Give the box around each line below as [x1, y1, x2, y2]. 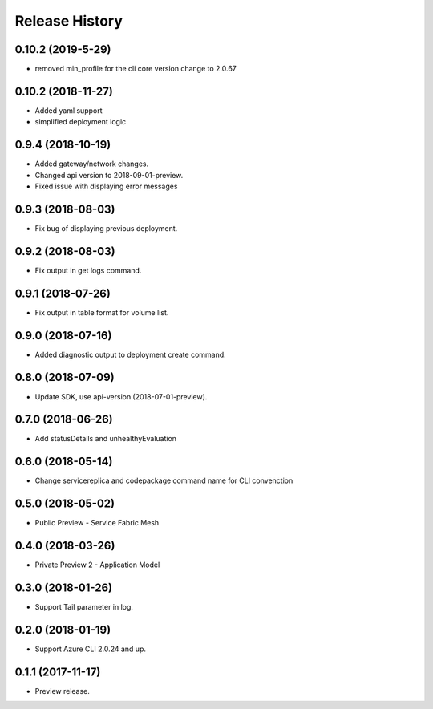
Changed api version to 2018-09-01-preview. [34, 170, 184, 180]
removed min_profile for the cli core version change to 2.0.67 [34, 64, 237, 74]
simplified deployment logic [34, 117, 127, 127]
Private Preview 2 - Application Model [34, 560, 160, 569]
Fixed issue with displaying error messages [34, 181, 178, 192]
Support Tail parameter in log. [34, 602, 134, 612]
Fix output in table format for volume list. [34, 307, 169, 317]
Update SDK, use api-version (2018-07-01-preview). [34, 391, 208, 401]
